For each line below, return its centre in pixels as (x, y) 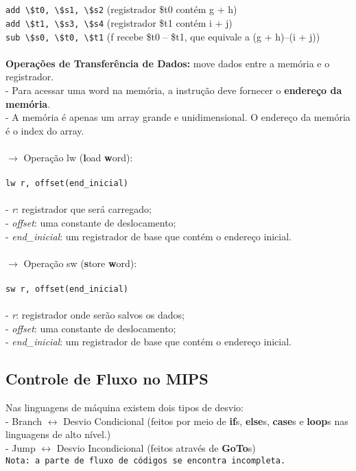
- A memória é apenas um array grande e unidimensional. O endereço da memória (178, 117)
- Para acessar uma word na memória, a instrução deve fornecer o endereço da (174, 90)
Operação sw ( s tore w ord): (80, 263)
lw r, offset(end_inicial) (67, 184)
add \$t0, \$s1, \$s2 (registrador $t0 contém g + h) (121, 9)
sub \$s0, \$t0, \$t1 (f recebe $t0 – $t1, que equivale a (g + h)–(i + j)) (163, 36)
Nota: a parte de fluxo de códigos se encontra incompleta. (146, 460)
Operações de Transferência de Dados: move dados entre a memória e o (168, 63)
